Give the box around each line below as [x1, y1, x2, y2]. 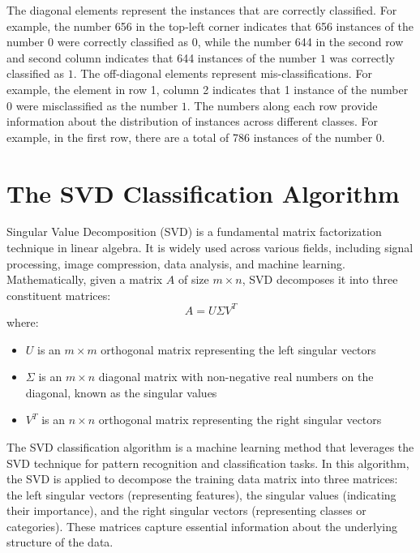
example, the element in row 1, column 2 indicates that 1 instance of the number [6, 80, 409, 97]
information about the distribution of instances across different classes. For [6, 113, 378, 130]
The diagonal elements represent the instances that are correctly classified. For [6, 2, 397, 18]
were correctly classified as [57, 33, 188, 50]
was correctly [329, 49, 395, 66]
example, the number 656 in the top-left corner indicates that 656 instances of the [6, 17, 414, 34]
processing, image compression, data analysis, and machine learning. [6, 255, 345, 272]
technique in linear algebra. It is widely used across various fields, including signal [6, 239, 414, 256]
